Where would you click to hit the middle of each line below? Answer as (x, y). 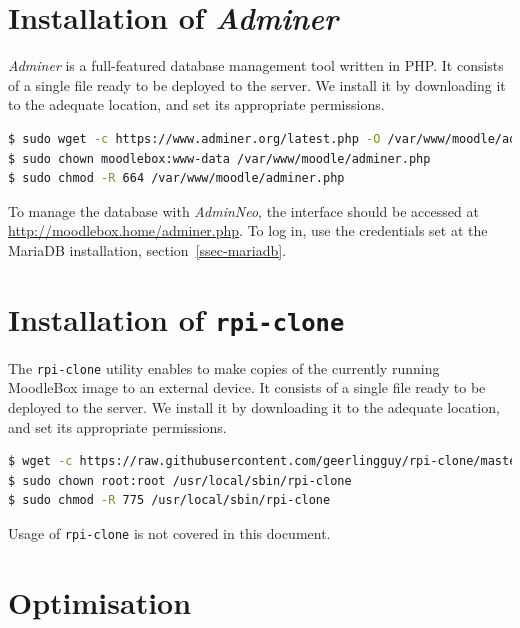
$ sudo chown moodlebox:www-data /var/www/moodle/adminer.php (219, 158)
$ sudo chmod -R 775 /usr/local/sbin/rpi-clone (169, 500)
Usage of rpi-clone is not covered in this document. (169, 532)
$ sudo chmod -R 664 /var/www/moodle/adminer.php (176, 178)
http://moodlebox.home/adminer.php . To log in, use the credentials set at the (248, 230)
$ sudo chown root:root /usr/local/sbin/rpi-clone (180, 480)
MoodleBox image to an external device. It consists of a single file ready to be (247, 387)
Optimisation (100, 601)
